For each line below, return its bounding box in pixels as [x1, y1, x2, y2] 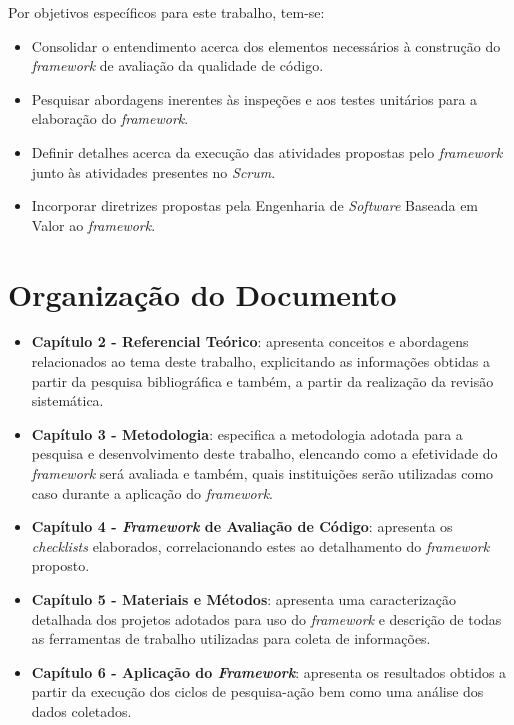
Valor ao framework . [31, 214, 156, 235]
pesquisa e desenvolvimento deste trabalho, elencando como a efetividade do [31, 443, 498, 464]
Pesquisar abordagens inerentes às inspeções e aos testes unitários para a [31, 88, 478, 109]
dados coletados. [31, 700, 132, 721]
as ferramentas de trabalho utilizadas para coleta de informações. [31, 628, 431, 649]
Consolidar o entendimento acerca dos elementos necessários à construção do [31, 35, 501, 56]
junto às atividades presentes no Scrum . [31, 161, 276, 182]
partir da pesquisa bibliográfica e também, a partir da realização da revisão [31, 370, 494, 391]
